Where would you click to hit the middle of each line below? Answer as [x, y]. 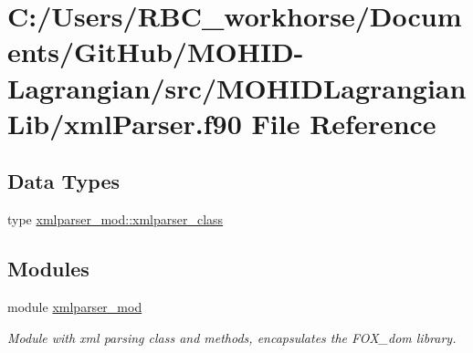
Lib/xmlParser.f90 [125, 123]
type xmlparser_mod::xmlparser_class [116, 219]
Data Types [63, 181]
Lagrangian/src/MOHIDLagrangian [237, 87]
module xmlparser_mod [75, 306]
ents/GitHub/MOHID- [156, 52]
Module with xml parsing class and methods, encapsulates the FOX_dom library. [232, 337]
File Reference [344, 123]
